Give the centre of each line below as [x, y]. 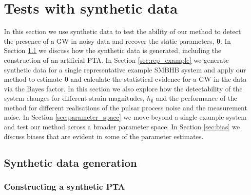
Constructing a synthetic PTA [65, 186]
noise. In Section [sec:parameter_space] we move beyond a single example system [125, 117]
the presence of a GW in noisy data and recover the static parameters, [109, 41]
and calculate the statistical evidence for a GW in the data [158, 79]
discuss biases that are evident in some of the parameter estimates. [104, 136]
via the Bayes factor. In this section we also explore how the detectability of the [123, 88]
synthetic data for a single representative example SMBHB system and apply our [125, 69]
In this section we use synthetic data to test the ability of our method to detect [123, 31]
